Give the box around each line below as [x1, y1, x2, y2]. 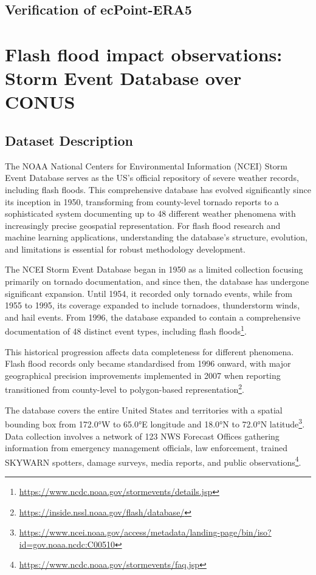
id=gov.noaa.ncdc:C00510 [19, 537, 115, 550]
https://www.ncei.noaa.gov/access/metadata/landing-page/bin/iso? [19, 526, 272, 539]
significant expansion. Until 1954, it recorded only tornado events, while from [5, 287, 292, 299]
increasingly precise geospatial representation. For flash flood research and [5, 219, 281, 231]
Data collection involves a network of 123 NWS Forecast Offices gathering [5, 429, 280, 442]
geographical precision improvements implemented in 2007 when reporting [5, 369, 281, 381]
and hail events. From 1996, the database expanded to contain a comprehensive [5, 310, 301, 323]
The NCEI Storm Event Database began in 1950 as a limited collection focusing [5, 263, 303, 276]
